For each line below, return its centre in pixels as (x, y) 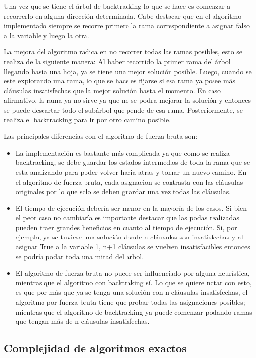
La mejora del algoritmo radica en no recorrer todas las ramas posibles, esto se (123, 52)
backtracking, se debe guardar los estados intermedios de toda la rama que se (133, 162)
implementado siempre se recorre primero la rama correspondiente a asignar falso (127, 25)
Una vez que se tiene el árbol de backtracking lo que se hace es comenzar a (117, 6)
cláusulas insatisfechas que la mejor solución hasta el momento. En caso (113, 90)
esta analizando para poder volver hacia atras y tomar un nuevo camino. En (131, 172)
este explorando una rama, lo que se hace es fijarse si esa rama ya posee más (120, 81)
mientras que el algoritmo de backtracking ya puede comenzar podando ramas (134, 311)
